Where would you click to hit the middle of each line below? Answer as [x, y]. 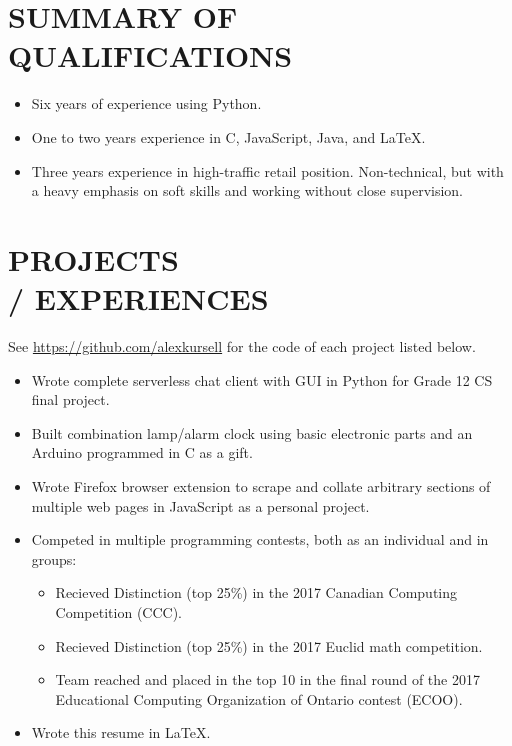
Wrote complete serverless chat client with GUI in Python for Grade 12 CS [262, 379]
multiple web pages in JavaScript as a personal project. [200, 505]
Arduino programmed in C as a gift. [142, 452]
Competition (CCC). [118, 611]
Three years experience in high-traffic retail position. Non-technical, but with [267, 170]
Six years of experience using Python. [146, 103]
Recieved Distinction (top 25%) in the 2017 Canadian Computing [256, 592]
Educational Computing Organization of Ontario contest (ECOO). [259, 698]
